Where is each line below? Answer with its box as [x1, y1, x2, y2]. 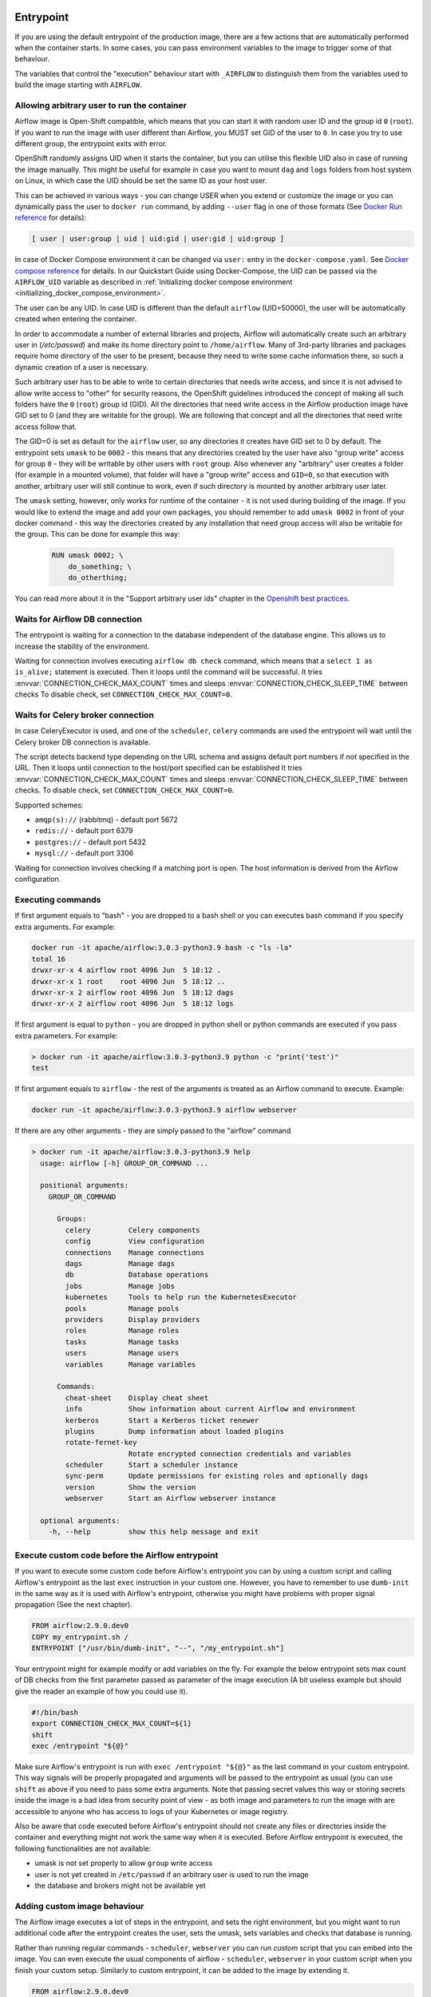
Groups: [57, 1214, 87, 1224]
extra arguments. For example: [14, 922, 116, 931]
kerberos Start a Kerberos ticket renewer [65, 1415, 259, 1425]
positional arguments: [40, 1181, 129, 1190]
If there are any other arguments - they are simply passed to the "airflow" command [14, 1126, 291, 1136]
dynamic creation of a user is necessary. [14, 362, 149, 371]
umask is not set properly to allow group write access [34, 1858, 213, 1868]
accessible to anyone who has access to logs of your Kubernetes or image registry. [14, 1806, 289, 1816]
